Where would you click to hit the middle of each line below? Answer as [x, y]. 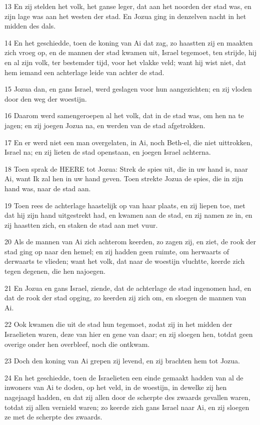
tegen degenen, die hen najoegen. [55, 271]
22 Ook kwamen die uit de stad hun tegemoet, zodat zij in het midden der [118, 324]
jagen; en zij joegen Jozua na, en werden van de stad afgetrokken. [105, 125]
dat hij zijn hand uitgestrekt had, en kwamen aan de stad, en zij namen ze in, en [128, 215]
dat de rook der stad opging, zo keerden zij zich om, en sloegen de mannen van [125, 298]
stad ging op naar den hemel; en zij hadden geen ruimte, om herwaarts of [117, 251]
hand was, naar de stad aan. [48, 188]
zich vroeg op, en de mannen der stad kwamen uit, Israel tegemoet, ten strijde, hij [130, 52]
